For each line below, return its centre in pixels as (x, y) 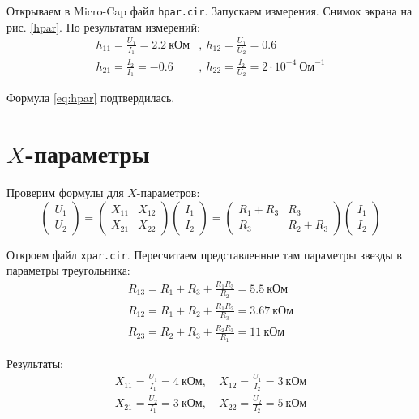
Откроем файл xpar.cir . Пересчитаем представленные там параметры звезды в (204, 254)
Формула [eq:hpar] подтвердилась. (91, 98)
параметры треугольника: (68, 270)
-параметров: (168, 192)
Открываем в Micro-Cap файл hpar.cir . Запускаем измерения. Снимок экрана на (209, 11)
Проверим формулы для (65, 192)
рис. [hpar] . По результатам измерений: (103, 26)
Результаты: (35, 363)
